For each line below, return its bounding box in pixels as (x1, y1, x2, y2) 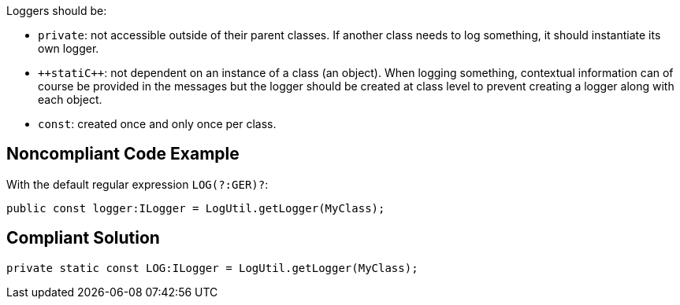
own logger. (38, 42, 99, 55)
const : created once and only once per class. (38, 117, 277, 130)
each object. (38, 93, 102, 106)
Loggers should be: (6, 4, 107, 17)
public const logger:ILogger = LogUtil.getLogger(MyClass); (6, 201, 385, 215)
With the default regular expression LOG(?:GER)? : (6, 177, 269, 191)
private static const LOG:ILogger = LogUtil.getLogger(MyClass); (6, 261, 418, 274)
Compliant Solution (6, 228, 160, 248)
